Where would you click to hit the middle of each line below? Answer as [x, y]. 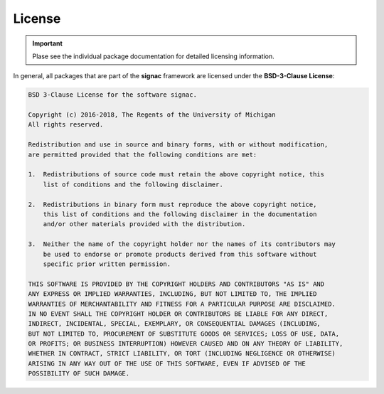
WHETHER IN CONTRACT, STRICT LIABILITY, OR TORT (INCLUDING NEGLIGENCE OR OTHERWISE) [182, 353]
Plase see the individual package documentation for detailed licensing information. [154, 56]
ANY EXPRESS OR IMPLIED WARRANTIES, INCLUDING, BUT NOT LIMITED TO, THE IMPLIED [172, 294]
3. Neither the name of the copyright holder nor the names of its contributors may [182, 244]
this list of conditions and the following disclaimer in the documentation [180, 214]
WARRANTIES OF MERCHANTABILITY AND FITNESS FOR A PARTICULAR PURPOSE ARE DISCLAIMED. [182, 304]
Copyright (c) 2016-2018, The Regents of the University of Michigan [152, 115]
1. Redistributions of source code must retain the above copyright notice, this [176, 175]
